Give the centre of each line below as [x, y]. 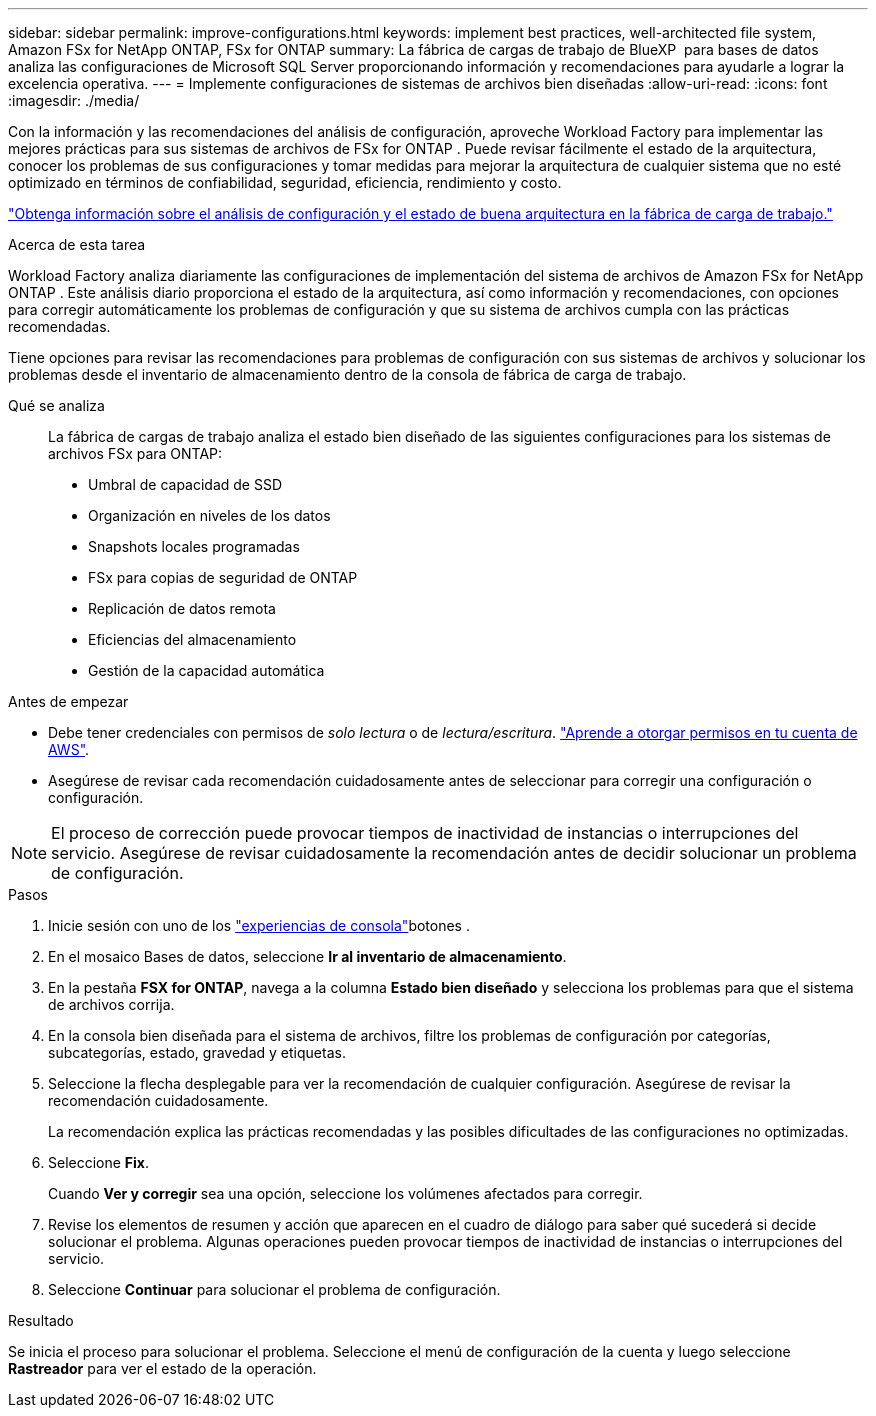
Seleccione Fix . [99, 1162]
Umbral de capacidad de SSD [185, 484]
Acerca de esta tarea [77, 244]
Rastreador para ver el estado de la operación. [162, 1368]
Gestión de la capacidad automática [206, 670]
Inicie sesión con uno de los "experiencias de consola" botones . [259, 925]
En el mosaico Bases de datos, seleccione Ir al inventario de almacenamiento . [307, 956]
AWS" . [69, 749]
